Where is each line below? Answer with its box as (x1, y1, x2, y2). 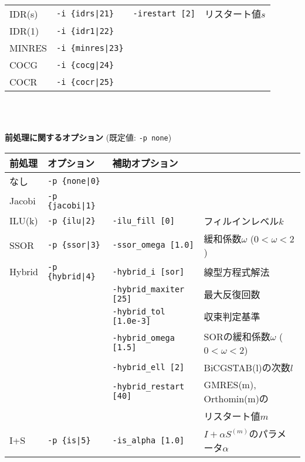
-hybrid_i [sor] (112, 266, 185, 276)
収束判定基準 (204, 309, 260, 323)
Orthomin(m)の (204, 391, 269, 405)
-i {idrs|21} (56, 9, 114, 18)
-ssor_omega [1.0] (112, 240, 194, 250)
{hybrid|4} (47, 271, 96, 281)
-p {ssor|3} (47, 240, 100, 250)
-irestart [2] (133, 9, 196, 18)
